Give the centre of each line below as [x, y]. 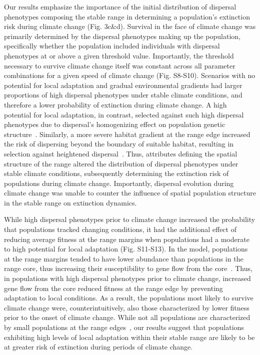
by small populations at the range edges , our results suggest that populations [124, 327]
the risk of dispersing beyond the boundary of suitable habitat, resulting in [119, 144]
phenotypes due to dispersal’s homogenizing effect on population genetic [115, 124]
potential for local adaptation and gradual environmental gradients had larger [123, 85]
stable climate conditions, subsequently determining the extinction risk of [116, 173]
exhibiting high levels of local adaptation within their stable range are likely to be [129, 337]
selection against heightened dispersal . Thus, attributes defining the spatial [121, 153]
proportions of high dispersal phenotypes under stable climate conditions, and [123, 95]
